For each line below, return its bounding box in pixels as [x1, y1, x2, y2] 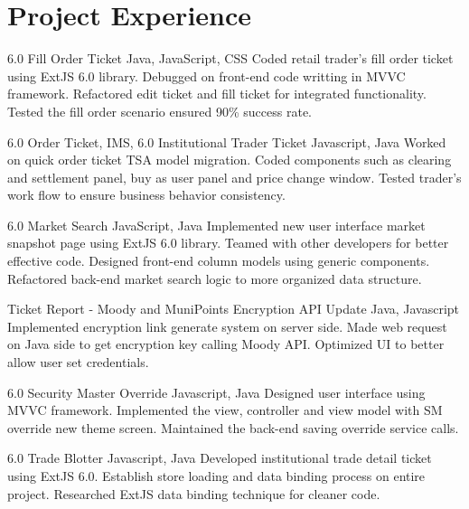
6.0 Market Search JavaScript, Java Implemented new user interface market [7, 215, 426, 234]
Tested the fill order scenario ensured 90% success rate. [7, 101, 312, 120]
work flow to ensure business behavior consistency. [7, 185, 286, 204]
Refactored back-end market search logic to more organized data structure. [7, 269, 422, 287]
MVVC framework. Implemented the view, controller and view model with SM [7, 401, 443, 419]
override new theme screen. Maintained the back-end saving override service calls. [7, 418, 459, 437]
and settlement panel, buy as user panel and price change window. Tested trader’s [7, 167, 462, 186]
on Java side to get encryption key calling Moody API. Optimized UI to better [7, 335, 445, 353]
